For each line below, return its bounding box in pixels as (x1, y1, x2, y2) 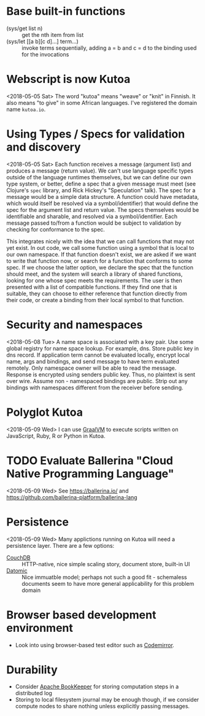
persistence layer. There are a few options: (6, 542, 115, 549)
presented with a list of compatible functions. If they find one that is (6, 283, 177, 290)
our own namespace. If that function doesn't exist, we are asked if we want (6, 251, 196, 258)
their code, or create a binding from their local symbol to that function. (6, 296, 184, 303)
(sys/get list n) (6, 25, 43, 32)
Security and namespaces (6, 318, 143, 332)
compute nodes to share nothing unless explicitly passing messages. (15, 702, 190, 710)
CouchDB (6, 554, 31, 561)
